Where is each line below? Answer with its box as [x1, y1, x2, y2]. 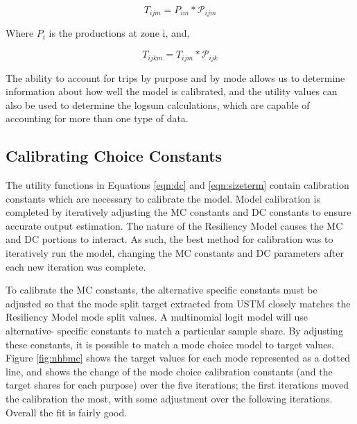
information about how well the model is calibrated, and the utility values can [6, 84, 338, 99]
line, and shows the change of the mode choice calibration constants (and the [6, 364, 333, 378]
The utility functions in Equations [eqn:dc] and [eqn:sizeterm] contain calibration [6, 178, 349, 192]
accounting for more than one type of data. [6, 111, 189, 126]
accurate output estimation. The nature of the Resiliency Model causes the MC [6, 218, 343, 232]
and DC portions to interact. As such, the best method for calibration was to [6, 232, 333, 246]
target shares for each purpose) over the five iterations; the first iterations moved [6, 378, 349, 392]
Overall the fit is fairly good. [6, 405, 128, 419]
